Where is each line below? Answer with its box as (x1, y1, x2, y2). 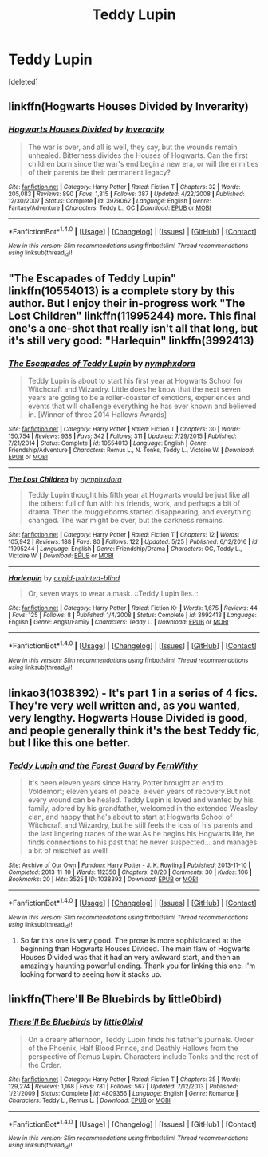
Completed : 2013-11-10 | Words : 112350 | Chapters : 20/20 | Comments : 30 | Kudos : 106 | (8, 868, 253, 876)
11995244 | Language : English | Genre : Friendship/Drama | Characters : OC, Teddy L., (8, 545, 242, 553)
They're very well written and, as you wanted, (8, 699, 241, 712)
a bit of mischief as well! (27, 845, 108, 855)
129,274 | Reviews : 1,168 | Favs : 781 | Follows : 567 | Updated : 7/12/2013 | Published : (8, 1082, 238, 1090)
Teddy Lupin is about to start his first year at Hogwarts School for (27, 376, 243, 386)
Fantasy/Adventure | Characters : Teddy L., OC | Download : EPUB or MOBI (8, 203, 211, 212)
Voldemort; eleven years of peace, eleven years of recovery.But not (27, 786, 250, 796)
